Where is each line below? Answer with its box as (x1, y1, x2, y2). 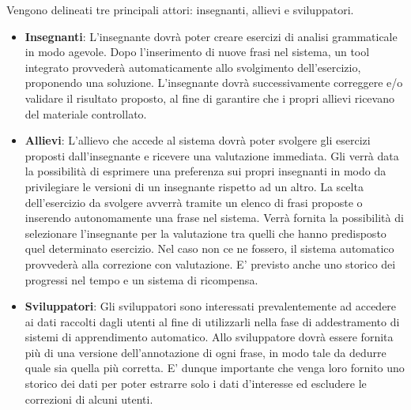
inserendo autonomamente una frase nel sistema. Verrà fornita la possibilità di (25, 209, 404, 226)
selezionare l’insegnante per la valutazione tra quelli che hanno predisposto (25, 224, 386, 241)
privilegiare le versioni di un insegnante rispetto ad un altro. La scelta (25, 178, 364, 194)
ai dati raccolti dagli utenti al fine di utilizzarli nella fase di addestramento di (25, 313, 400, 329)
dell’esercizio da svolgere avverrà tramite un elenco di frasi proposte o (25, 194, 363, 210)
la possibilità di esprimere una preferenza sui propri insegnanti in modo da (25, 163, 386, 179)
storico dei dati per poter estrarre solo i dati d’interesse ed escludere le (25, 375, 367, 392)
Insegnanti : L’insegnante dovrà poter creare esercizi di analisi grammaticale (25, 28, 398, 44)
